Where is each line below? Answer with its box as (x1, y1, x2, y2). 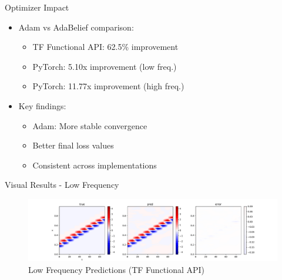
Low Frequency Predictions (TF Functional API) (28, 263, 205, 275)
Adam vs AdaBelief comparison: (18, 21, 134, 33)
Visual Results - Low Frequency (5, 178, 119, 191)
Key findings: (18, 99, 66, 112)
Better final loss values (32, 139, 114, 151)
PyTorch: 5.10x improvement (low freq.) (32, 60, 177, 72)
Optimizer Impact (5, 1, 69, 13)
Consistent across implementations (32, 158, 157, 171)
